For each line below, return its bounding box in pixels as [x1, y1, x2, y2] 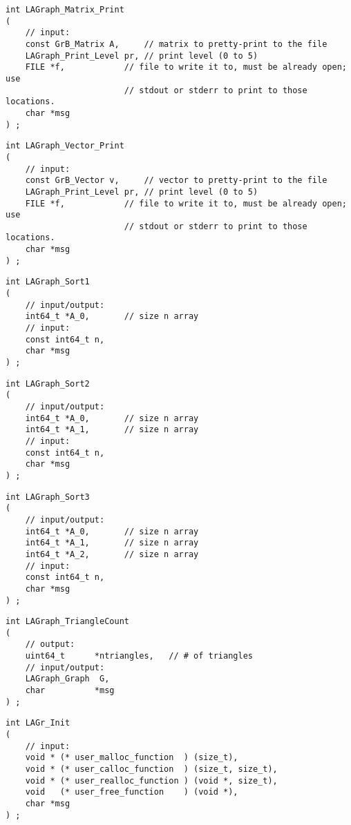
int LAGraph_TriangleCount [6, 617, 129, 627]
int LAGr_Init [6, 718, 70, 728]
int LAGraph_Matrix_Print [6, 5, 124, 14]
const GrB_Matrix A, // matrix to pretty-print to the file [25, 39, 328, 49]
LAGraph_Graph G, [25, 674, 110, 684]
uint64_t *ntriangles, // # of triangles [25, 651, 253, 661]
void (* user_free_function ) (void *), [25, 787, 238, 797]
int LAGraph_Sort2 [6, 378, 90, 389]
